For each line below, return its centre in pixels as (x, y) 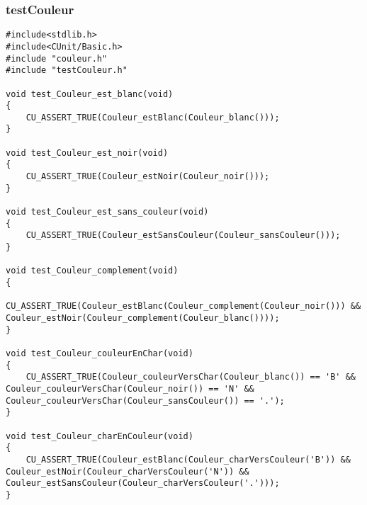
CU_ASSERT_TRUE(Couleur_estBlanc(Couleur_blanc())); (153, 117)
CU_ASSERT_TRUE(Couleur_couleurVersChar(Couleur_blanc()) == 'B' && (191, 377)
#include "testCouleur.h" (67, 70)
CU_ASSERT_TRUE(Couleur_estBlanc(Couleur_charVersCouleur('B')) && (188, 459)
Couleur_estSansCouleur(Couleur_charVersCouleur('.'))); (143, 483)
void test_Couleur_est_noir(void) (87, 153)
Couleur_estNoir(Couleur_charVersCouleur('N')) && (128, 471)
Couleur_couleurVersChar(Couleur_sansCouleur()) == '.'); (145, 401)
